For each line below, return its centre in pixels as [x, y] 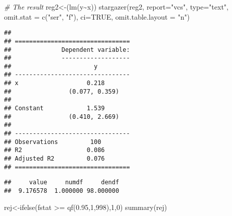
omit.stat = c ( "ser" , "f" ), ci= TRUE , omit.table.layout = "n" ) [97, 16]
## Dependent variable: [67, 50]
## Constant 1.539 [54, 109]
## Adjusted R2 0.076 [54, 159]
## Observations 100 [53, 142]
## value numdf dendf [62, 183]
